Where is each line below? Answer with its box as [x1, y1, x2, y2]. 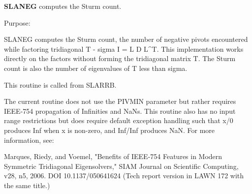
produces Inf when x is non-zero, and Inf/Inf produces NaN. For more [4, 125, 215, 135]
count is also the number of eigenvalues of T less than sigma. [4, 63, 188, 73]
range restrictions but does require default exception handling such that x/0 [4, 115, 233, 126]
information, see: [4, 134, 54, 145]
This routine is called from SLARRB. [4, 79, 117, 90]
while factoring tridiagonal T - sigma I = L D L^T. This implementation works [4, 43, 244, 54]
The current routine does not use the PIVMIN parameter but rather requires [4, 96, 236, 106]
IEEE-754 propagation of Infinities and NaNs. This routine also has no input [4, 105, 236, 116]
